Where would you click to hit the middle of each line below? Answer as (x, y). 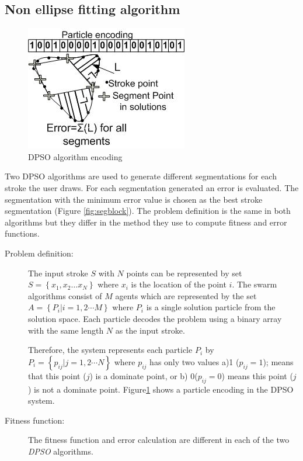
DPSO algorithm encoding (75, 156)
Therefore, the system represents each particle (110, 350)
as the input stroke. (150, 330)
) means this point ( (257, 375)
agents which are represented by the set (186, 295)
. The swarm (255, 284)
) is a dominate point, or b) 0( (144, 375)
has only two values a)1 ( (194, 361)
